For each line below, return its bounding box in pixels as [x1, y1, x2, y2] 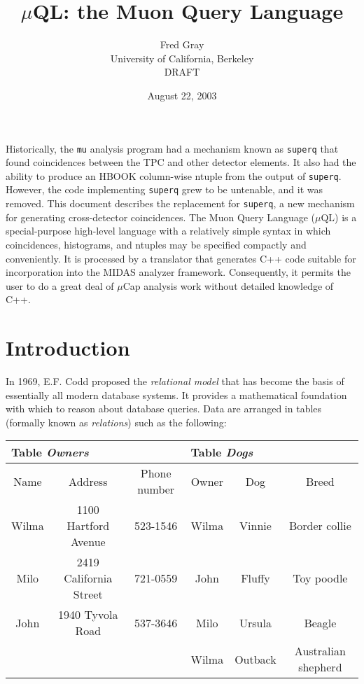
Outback [234, 650, 276, 667]
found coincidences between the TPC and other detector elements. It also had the [6, 155, 356, 169]
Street [73, 586, 103, 603]
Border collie [288, 517, 351, 534]
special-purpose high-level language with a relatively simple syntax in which [6, 223, 331, 238]
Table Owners [11, 444, 89, 461]
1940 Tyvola [58, 606, 118, 623]
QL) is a [321, 209, 357, 224]
